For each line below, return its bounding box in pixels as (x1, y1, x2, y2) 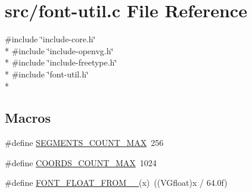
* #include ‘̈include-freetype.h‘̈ (5, 56, 117, 69)
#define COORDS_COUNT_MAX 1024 (5, 156, 157, 169)
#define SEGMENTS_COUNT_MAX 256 (5, 136, 164, 149)
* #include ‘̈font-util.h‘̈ (5, 67, 89, 80)
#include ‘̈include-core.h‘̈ (5, 33, 96, 45)
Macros (5, 108, 51, 127)
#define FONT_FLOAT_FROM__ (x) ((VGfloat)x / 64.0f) (5, 176, 228, 189)
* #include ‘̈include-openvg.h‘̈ (5, 44, 114, 57)
